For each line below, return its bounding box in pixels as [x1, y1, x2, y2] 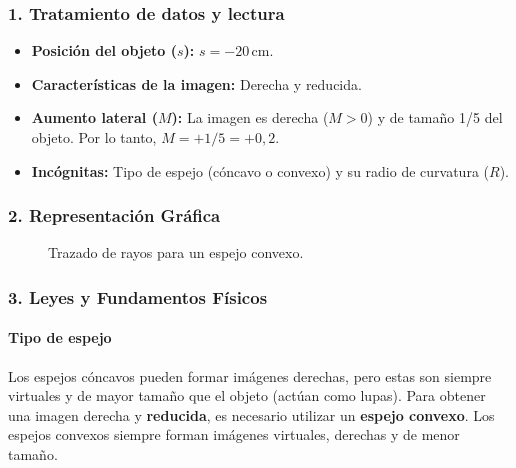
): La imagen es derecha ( [171, 107, 329, 128]
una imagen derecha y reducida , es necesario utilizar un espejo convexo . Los [8, 404, 495, 425]
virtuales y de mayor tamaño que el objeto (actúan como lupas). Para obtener [8, 385, 486, 406]
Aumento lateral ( [31, 107, 158, 128]
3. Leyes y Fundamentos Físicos [8, 284, 268, 309]
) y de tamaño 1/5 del [367, 107, 503, 128]
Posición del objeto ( [31, 40, 178, 61]
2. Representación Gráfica [8, 203, 221, 228]
